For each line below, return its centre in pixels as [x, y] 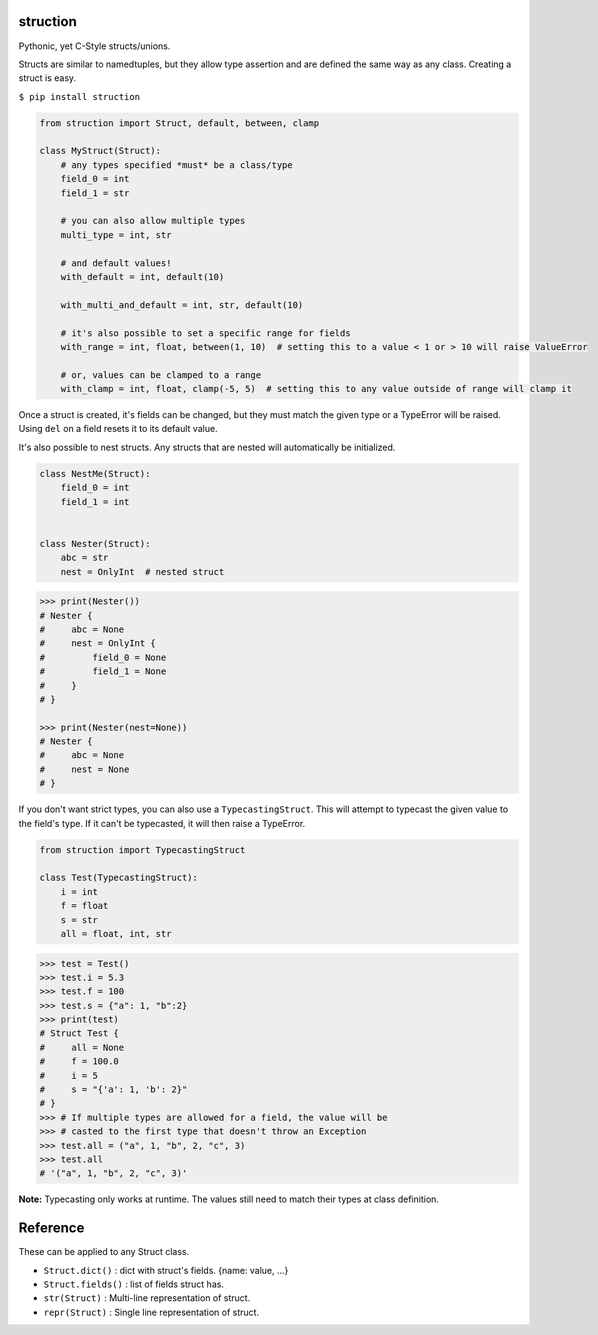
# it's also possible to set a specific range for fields [205, 333]
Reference [51, 1228]
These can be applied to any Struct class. [104, 1252]
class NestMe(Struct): [95, 473]
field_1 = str [95, 193]
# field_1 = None [103, 671]
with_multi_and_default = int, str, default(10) [182, 304]
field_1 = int [95, 501]
